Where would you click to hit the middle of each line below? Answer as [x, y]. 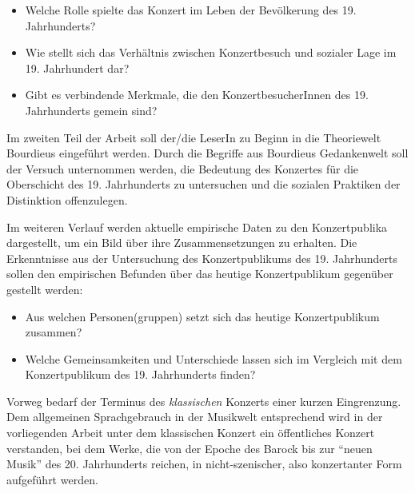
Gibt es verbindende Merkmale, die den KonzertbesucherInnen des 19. [197, 95]
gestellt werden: [45, 289]
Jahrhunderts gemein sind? [91, 110]
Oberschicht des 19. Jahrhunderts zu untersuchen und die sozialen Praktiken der [204, 184]
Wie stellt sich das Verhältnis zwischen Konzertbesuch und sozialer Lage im [211, 52]
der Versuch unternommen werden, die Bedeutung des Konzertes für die [183, 168]
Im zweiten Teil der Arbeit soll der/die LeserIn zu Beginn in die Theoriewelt [194, 137]
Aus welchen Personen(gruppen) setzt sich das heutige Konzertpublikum [202, 316]
